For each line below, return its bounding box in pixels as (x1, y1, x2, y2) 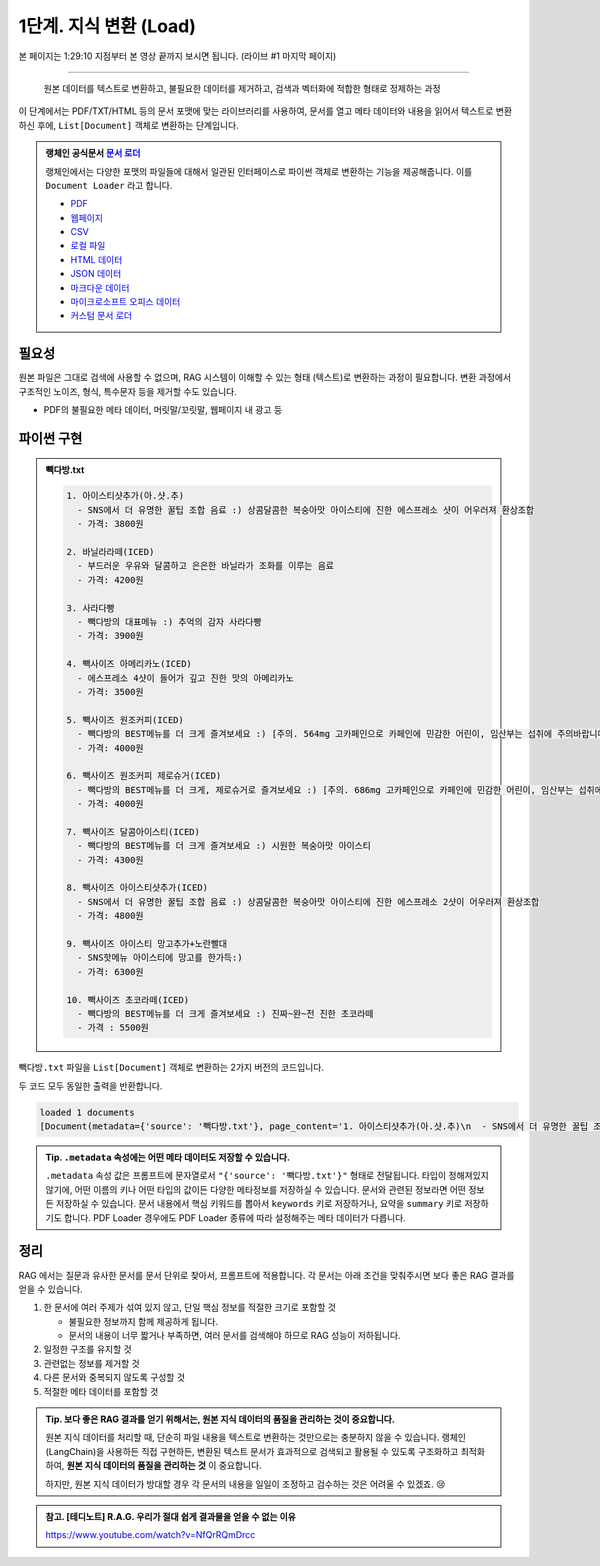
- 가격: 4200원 (76, 574, 144, 585)
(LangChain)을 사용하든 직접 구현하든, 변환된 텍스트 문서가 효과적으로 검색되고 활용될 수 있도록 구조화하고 (45, 1445, 459, 1457)
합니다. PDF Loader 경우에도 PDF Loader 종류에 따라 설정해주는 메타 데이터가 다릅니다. (63, 1211, 407, 1224)
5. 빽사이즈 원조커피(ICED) (66, 714, 184, 725)
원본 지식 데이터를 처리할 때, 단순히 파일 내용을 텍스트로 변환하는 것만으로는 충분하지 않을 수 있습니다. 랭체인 (45, 1431, 467, 1444)
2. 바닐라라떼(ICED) (66, 546, 155, 558)
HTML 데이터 (70, 253, 123, 265)
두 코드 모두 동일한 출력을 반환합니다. (18, 1080, 163, 1092)
